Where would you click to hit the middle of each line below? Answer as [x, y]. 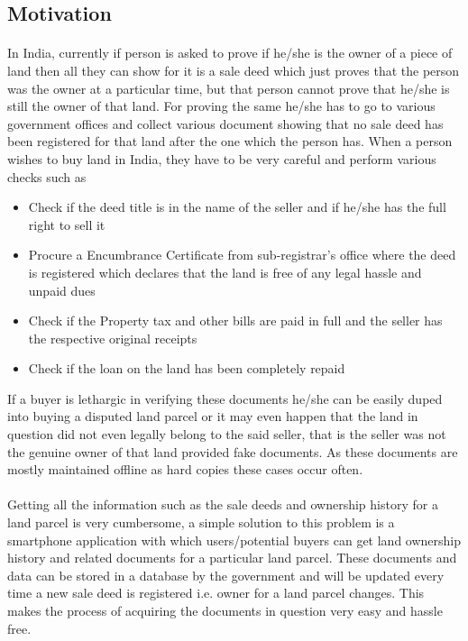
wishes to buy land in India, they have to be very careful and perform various [222, 158]
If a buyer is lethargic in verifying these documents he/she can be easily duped [225, 398]
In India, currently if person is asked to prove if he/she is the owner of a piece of [230, 53]
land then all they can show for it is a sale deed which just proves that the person [234, 70]
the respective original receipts [113, 338]
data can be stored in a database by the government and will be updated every [226, 575]
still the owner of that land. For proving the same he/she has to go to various [221, 106]
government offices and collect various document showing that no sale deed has [225, 123]
